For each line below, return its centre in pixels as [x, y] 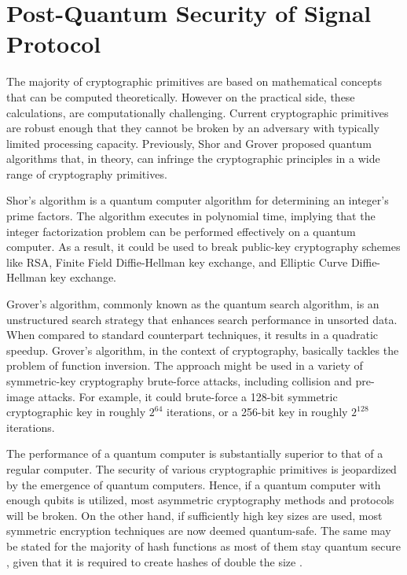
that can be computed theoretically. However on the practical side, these [181, 96]
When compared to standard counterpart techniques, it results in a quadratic [192, 335]
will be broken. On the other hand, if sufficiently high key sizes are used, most [194, 515]
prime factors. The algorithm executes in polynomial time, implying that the [191, 216]
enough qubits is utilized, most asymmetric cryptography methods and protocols [200, 500]
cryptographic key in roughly [76, 412]
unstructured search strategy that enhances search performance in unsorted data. [202, 319]
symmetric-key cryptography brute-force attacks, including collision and [179, 381]
